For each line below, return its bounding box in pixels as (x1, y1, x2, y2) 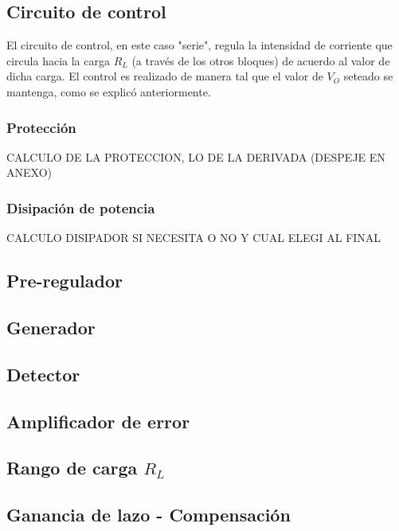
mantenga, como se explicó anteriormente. (6, 83, 211, 100)
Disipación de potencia (6, 197, 155, 217)
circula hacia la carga (6, 52, 110, 68)
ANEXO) (6, 164, 52, 181)
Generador (6, 314, 96, 339)
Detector (6, 361, 80, 386)
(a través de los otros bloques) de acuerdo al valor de (131, 52, 390, 68)
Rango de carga (6, 455, 138, 480)
